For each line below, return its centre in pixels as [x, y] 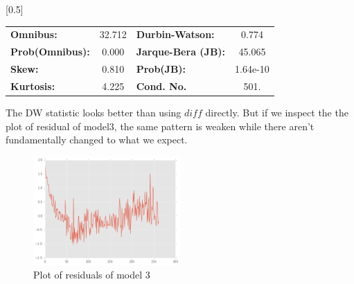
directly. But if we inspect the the [277, 112]
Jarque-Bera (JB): [181, 52]
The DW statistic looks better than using [94, 112]
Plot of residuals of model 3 [92, 275]
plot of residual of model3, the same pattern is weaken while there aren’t [160, 126]
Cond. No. [161, 86]
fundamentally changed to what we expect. [97, 140]
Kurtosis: [33, 86]
